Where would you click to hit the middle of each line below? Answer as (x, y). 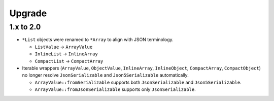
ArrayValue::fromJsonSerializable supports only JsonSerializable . (115, 89)
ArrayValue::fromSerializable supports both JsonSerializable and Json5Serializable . (138, 82)
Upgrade (28, 13)
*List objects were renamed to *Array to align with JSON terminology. (98, 40)
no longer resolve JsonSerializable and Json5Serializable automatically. (105, 75)
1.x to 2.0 (25, 27)
